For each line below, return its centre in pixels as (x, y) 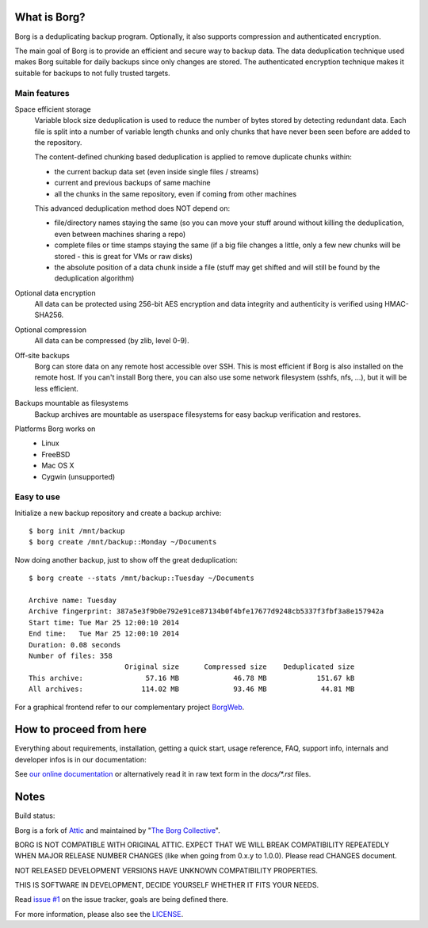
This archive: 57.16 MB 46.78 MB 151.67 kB (192, 678)
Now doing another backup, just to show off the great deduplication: (126, 559)
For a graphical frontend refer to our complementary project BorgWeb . (130, 707)
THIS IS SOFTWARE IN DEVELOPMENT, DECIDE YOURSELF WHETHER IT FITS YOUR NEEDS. (167, 885)
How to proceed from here (80, 729)
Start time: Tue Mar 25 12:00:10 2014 (104, 622)
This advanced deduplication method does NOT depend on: (132, 208)
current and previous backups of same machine (132, 183)
